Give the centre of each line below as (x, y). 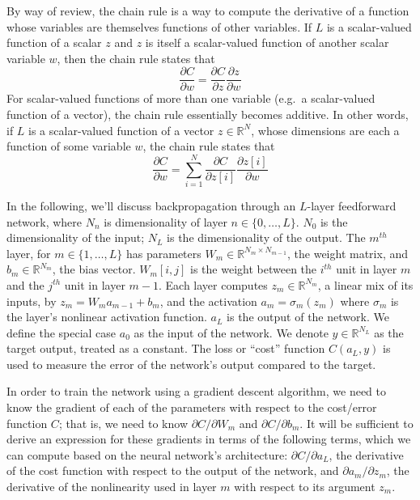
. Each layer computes (213, 284)
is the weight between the (254, 269)
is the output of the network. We (308, 317)
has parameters (163, 253)
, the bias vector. (94, 269)
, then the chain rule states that (136, 58)
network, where (45, 221)
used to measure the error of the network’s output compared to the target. (191, 364)
